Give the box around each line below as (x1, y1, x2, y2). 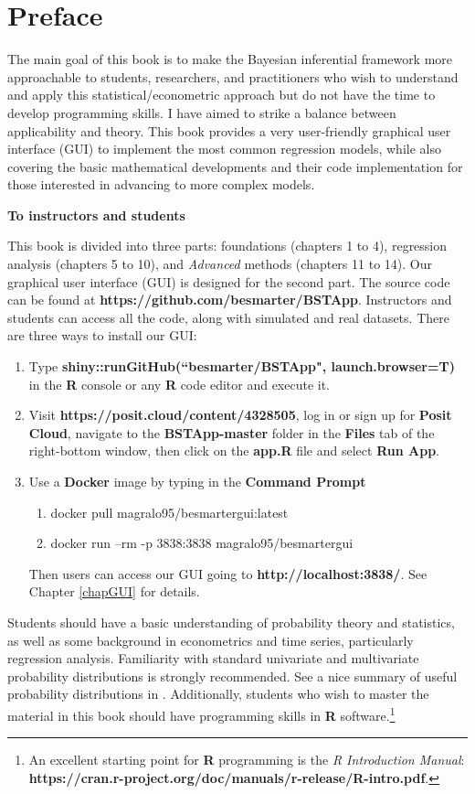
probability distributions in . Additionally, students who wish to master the (7, 684, 429, 703)
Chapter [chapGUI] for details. (28, 582, 200, 601)
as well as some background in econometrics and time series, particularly (7, 630, 414, 649)
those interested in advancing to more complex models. (7, 175, 315, 194)
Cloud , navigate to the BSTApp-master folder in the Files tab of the (28, 423, 435, 442)
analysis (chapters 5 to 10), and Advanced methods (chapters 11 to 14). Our (7, 254, 432, 274)
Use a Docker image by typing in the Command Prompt (28, 472, 366, 490)
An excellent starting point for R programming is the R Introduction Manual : (28, 750, 465, 769)
